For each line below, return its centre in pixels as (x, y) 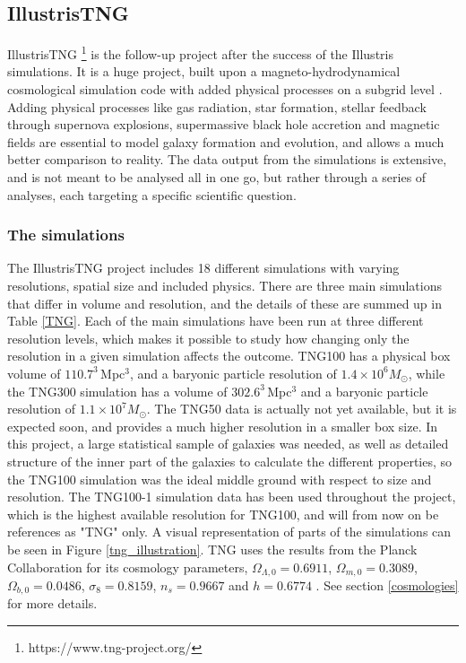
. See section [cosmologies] (387, 584)
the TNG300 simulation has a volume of (117, 391)
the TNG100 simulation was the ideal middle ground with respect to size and (220, 479)
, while (427, 373)
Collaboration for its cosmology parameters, (128, 567)
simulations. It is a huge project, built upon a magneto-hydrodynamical (204, 71)
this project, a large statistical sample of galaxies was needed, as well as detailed (228, 444)
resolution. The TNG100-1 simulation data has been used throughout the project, (232, 497)
